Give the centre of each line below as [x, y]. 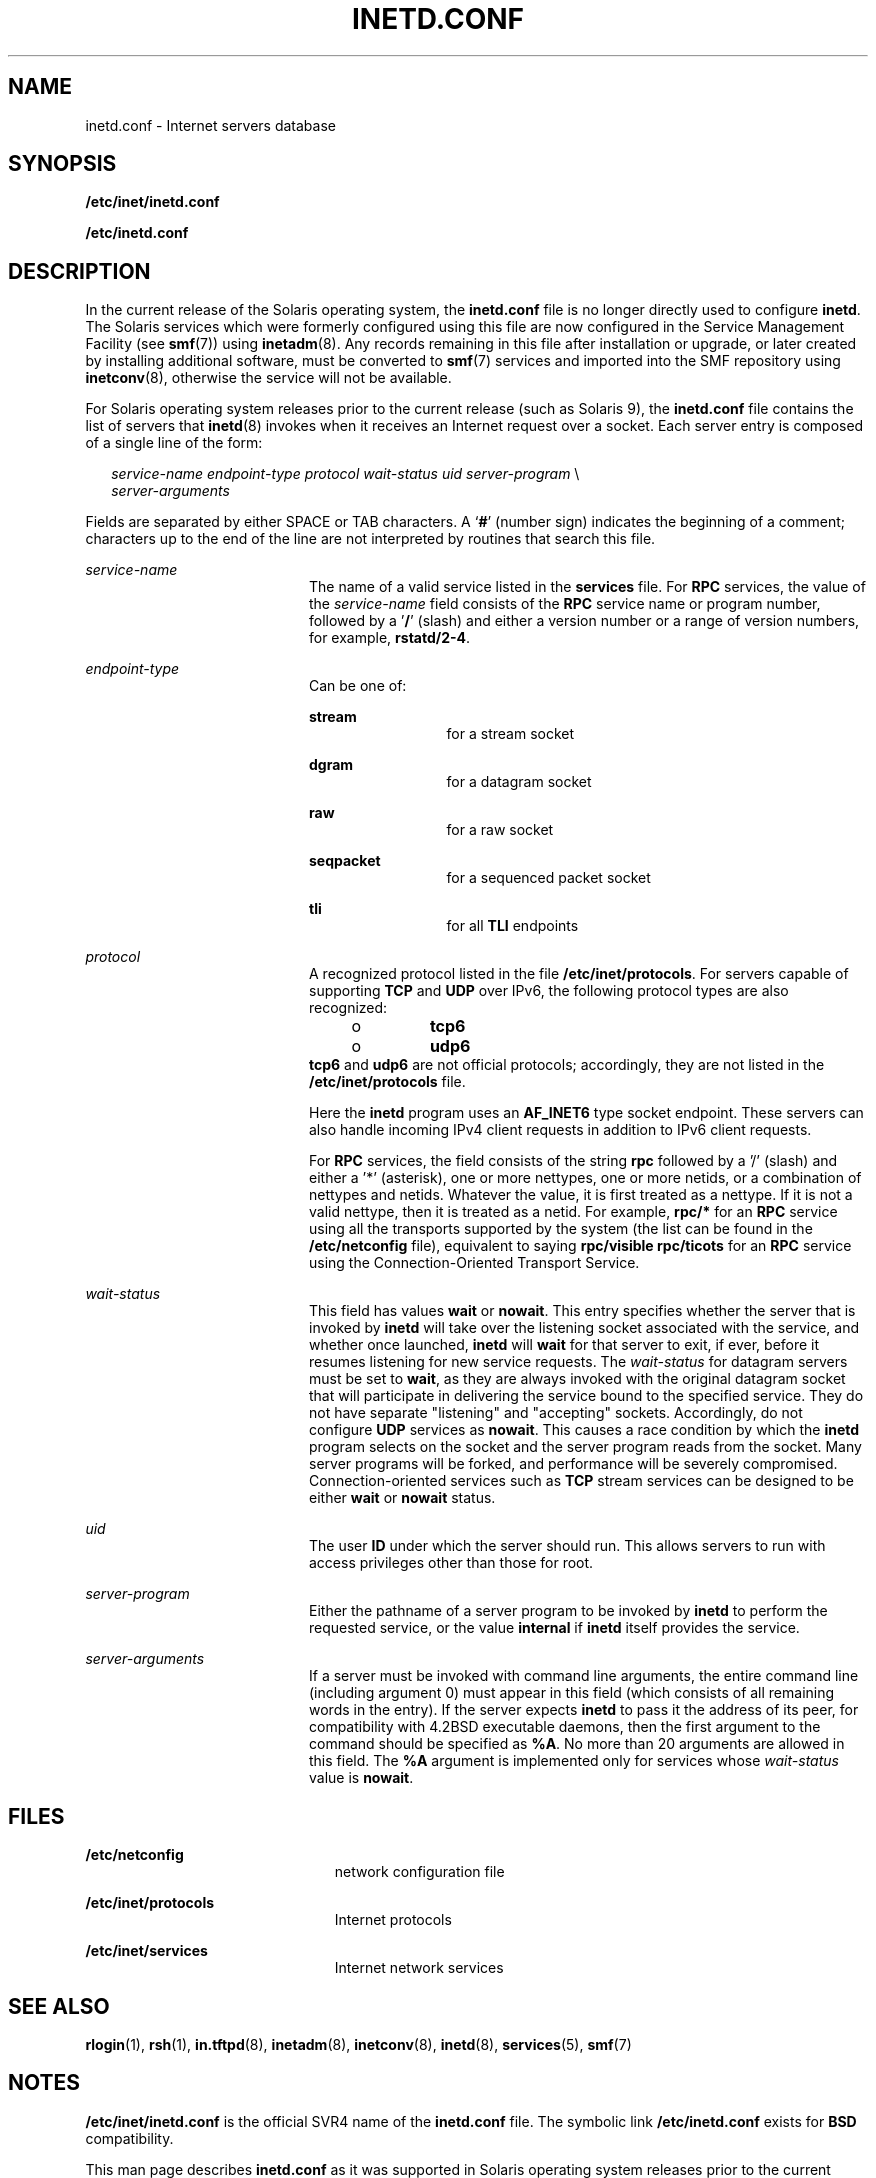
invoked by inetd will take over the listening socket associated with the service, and [584, 1328]
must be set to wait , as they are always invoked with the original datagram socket [577, 1379]
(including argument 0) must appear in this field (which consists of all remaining [572, 1693]
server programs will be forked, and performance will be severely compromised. [573, 1464]
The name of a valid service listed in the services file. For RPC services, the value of [587, 587]
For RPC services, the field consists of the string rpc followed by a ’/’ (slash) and [573, 1161]
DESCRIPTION [79, 271]
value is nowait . [361, 1778]
